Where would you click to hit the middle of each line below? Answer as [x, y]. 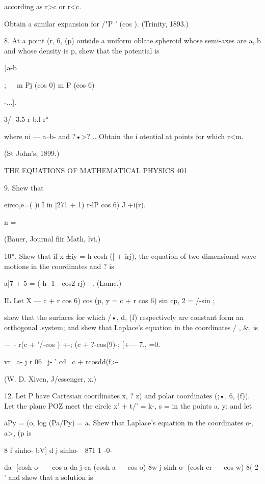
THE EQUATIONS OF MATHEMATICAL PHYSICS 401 [96, 170]
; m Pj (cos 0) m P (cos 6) [49, 84]
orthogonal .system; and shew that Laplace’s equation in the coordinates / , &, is [131, 327]
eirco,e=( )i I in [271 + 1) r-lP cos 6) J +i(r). [75, 205]
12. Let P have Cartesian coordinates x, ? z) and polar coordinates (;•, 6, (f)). [127, 396]
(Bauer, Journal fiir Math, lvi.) [52, 239]
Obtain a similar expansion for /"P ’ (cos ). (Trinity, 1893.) [97, 23]
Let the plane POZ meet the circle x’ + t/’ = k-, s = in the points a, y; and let [128, 405]
